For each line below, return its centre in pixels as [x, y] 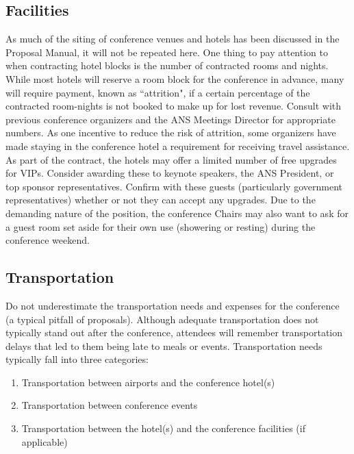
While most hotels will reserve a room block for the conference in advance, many [175, 78]
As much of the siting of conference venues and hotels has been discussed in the [173, 39]
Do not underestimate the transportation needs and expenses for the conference [173, 305]
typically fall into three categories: [77, 359]
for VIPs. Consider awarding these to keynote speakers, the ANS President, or [170, 173]
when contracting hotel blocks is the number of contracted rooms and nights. [167, 65]
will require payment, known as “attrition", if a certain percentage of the [158, 92]
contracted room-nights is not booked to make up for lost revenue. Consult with [174, 106]
